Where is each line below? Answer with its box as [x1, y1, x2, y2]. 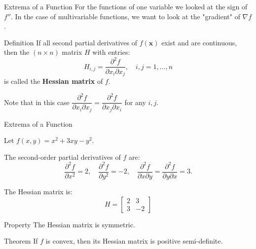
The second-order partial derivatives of [4, 151, 121, 162]
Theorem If [4, 236, 38, 246]
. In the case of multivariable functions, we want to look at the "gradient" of [11, 11, 240, 21]
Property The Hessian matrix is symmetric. [4, 219, 135, 229]
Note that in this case [4, 97, 70, 107]
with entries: [92, 47, 130, 57]
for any [124, 97, 146, 107]
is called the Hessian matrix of [4, 75, 103, 86]
